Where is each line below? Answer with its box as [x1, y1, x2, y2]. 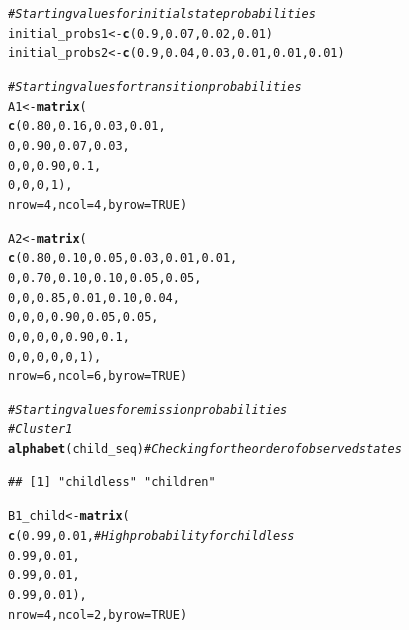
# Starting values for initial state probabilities [8, 7, 316, 21]
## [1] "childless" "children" [8, 474, 216, 489]
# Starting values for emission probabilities [8, 402, 288, 417]
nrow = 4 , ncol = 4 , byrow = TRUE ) [8, 197, 188, 212]
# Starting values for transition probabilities [8, 79, 302, 94]
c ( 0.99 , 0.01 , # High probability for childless [8, 529, 295, 544]
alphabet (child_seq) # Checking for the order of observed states [8, 442, 402, 457]
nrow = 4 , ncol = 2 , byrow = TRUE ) [8, 607, 188, 622]
